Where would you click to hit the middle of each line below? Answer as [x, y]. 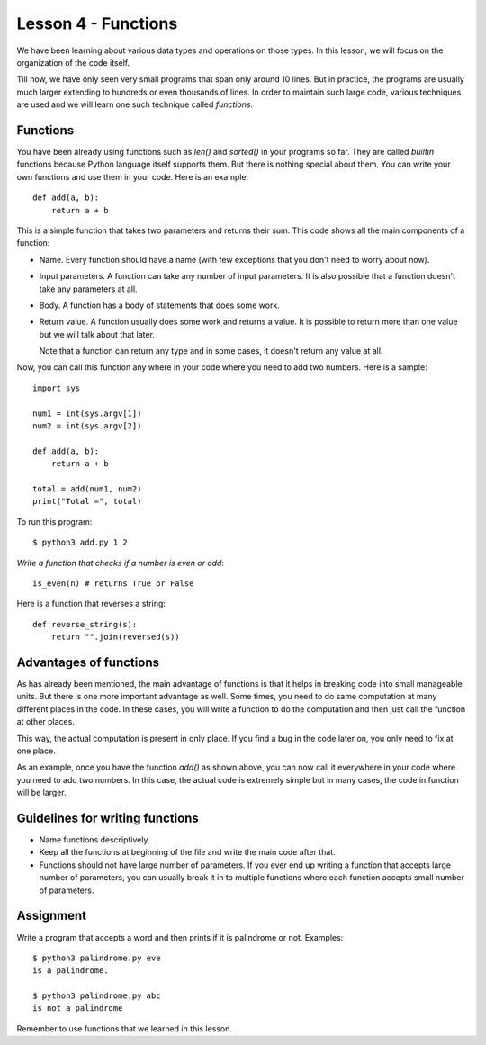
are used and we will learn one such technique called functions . [135, 104]
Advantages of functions [88, 662]
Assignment [52, 916]
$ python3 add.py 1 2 [80, 543]
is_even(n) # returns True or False [113, 583]
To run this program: [54, 521]
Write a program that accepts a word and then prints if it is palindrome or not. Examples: [180, 937]
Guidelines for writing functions [108, 818]
